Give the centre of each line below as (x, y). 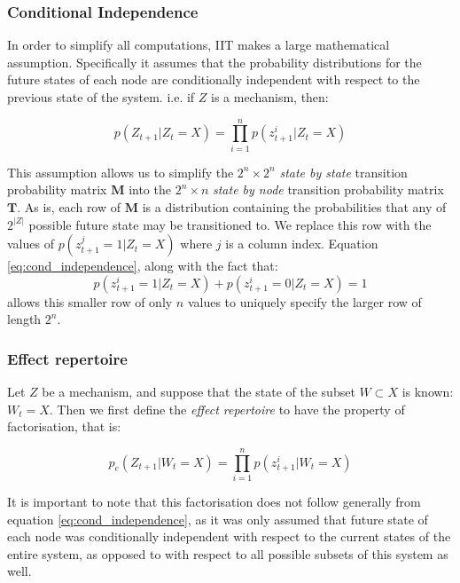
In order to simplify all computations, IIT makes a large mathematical (199, 45)
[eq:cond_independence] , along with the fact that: (143, 266)
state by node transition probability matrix (328, 189)
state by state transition (343, 172)
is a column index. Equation (302, 244)
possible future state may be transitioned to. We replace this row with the (230, 224)
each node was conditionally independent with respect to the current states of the (229, 536)
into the (150, 189)
